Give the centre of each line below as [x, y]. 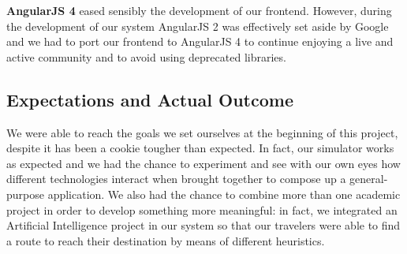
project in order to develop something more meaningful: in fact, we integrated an [202, 209]
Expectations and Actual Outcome [150, 99]
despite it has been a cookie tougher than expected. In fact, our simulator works [200, 148]
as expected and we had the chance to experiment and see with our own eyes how [203, 163]
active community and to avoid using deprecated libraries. [146, 56]
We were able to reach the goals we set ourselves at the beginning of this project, [202, 132]
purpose [25, 194]
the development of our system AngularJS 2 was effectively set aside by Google [198, 26]
